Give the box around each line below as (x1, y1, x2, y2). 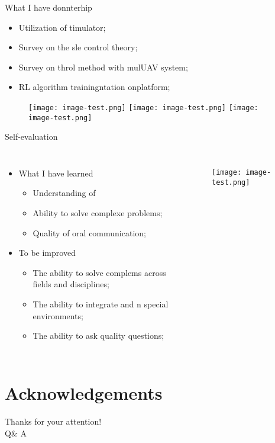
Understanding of (33, 187, 96, 199)
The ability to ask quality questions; (33, 329, 164, 342)
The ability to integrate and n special (33, 298, 169, 310)
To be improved (18, 246, 76, 259)
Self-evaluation (5, 130, 58, 143)
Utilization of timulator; (18, 21, 106, 33)
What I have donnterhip (5, 1, 92, 13)
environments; (33, 309, 83, 322)
